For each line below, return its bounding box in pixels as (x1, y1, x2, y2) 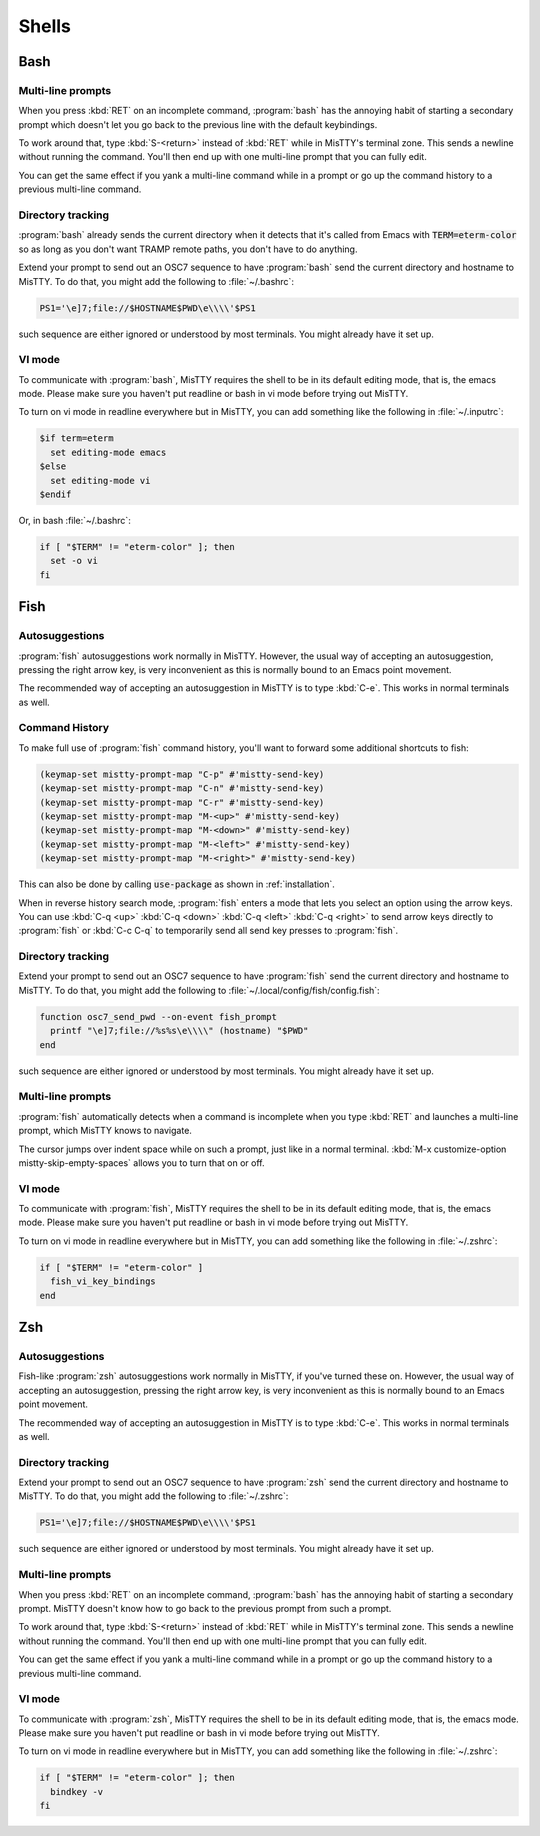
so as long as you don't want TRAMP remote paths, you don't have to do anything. (18, 243, 358, 255)
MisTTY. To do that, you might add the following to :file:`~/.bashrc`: (18, 275, 295, 287)
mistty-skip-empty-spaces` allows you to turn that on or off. (18, 1156, 265, 1169)
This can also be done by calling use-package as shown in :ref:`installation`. (18, 878, 335, 890)
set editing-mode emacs (50, 446, 167, 458)
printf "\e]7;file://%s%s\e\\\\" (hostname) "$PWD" (50, 1025, 309, 1037)
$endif (39, 489, 72, 500)
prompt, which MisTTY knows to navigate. (18, 1125, 192, 1137)
